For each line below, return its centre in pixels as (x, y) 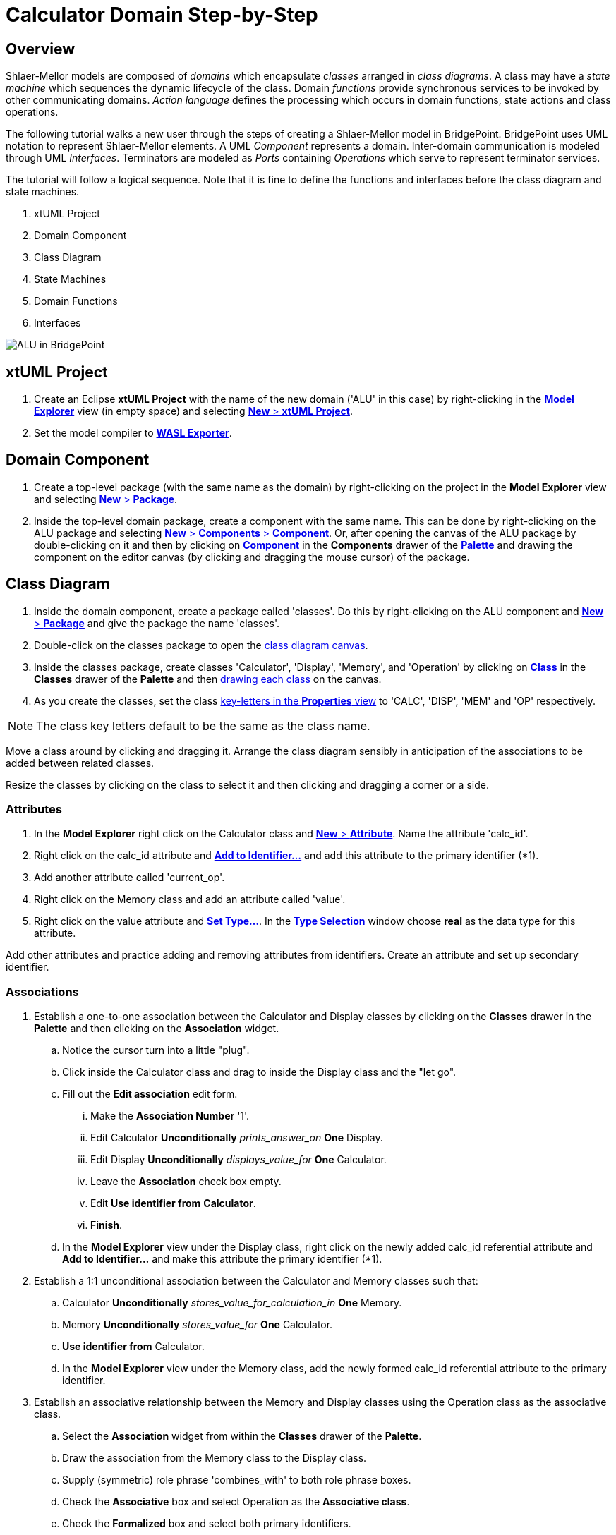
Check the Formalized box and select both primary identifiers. (207, 1524)
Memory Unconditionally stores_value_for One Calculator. (198, 1325)
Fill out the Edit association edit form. (150, 1094)
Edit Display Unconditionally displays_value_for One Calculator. (238, 1160)
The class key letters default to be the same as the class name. (203, 726)
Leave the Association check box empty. (186, 1182)
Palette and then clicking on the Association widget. (157, 1029)
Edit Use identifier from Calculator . (173, 1203)
